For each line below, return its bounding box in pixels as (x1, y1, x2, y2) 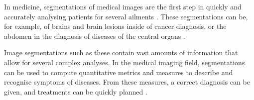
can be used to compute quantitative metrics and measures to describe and (4, 67, 233, 77)
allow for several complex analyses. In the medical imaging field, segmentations (4, 57, 245, 67)
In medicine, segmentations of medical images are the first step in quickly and (4, 1, 242, 11)
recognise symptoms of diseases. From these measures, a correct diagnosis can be (4, 77, 250, 87)
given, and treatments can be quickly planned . (4, 86, 147, 97)
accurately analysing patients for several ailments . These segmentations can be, (4, 11, 248, 21)
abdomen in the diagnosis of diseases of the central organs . (4, 30, 185, 41)
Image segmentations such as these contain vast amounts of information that (4, 47, 238, 58)
